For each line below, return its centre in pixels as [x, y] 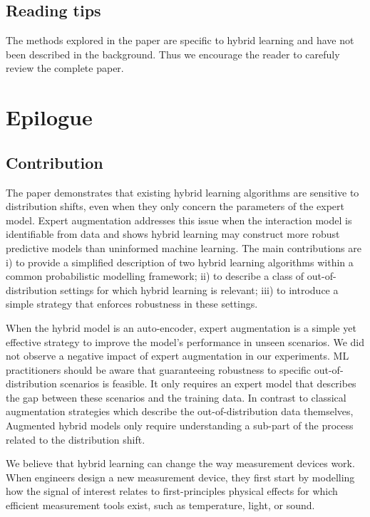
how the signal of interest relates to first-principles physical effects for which [172, 491]
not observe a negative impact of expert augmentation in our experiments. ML [178, 356]
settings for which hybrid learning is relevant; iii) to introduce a [199, 289]
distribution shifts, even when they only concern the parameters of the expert [175, 206]
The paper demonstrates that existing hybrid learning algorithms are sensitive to [183, 192]
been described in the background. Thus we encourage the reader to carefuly [173, 54]
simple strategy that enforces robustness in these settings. [132, 304]
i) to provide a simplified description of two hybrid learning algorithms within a [180, 262]
